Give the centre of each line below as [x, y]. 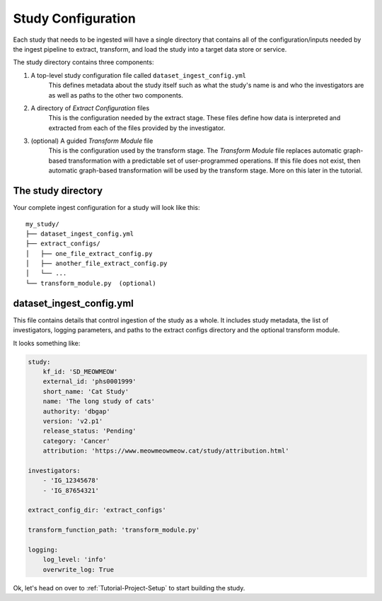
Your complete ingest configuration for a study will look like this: [106, 208]
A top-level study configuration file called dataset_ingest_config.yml [139, 75]
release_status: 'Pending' [90, 431]
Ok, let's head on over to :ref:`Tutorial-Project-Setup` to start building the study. [129, 588]
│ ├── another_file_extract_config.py [97, 264]
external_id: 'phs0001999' [90, 381]
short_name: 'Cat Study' [86, 391]
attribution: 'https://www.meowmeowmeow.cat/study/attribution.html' [166, 451]
